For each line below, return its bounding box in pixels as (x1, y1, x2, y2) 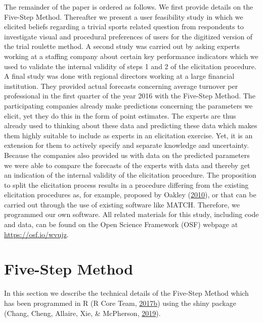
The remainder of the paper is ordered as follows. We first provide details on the (4, 2, 253, 12)
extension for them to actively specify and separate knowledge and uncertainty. (4, 140, 249, 150)
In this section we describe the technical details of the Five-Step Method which (4, 288, 249, 298)
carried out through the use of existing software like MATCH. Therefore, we (4, 199, 240, 209)
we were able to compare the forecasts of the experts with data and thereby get (4, 159, 250, 170)
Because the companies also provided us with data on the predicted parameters (4, 149, 250, 160)
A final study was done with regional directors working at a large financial (4, 71, 235, 81)
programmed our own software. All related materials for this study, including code (4, 209, 259, 220)
